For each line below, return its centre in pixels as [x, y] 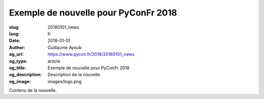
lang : [14, 33]
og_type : [18, 61]
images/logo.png [65, 81]
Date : [15, 41]
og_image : [20, 81]
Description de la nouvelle [74, 75]
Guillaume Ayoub [65, 47]
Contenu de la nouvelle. [33, 90]
